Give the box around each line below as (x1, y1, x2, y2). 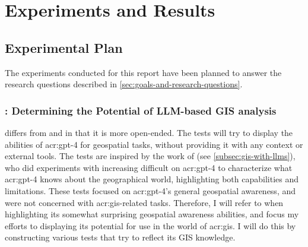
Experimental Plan (5, 38, 123, 56)
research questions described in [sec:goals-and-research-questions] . (5, 78, 243, 90)
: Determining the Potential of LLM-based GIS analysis (5, 103, 277, 118)
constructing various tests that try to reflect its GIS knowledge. (5, 231, 236, 243)
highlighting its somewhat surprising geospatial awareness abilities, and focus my (5, 208, 299, 220)
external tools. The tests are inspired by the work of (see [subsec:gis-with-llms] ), (5, 150, 296, 162)
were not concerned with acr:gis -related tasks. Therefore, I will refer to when (5, 196, 284, 208)
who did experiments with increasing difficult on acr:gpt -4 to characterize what (5, 161, 293, 173)
